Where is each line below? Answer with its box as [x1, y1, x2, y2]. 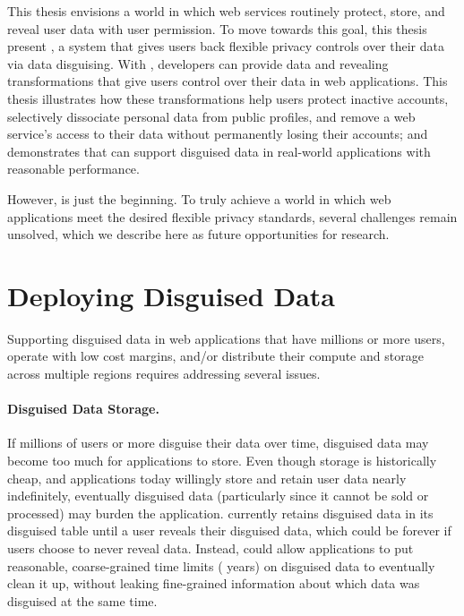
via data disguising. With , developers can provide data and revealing [7, 54, 389, 73]
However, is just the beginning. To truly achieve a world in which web [7, 189, 391, 208]
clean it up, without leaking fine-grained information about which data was [7, 574, 420, 593]
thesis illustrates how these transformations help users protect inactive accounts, [7, 89, 449, 107]
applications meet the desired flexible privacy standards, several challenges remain [7, 207, 458, 226]
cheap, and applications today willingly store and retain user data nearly [7, 468, 407, 487]
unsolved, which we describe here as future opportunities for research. [7, 225, 390, 244]
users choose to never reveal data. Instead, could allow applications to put [7, 538, 414, 557]
